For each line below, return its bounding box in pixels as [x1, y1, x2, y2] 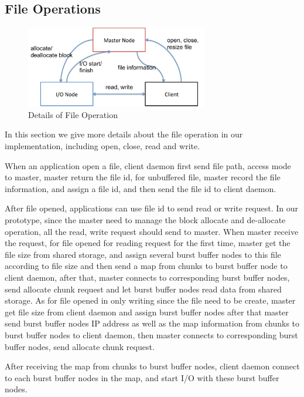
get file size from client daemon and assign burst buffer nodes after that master [5, 305, 289, 318]
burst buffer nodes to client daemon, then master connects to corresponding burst [5, 328, 298, 341]
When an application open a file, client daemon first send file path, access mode [5, 159, 291, 171]
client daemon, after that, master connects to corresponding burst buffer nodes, [5, 271, 290, 283]
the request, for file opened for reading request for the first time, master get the [5, 237, 291, 249]
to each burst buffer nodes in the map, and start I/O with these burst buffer [5, 371, 279, 383]
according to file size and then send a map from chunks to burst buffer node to [5, 260, 288, 272]
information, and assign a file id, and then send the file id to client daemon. [5, 182, 276, 194]
